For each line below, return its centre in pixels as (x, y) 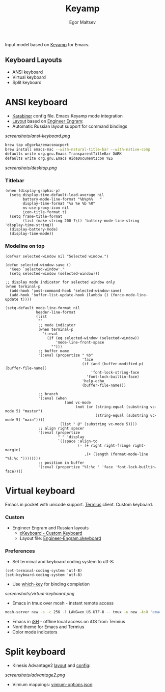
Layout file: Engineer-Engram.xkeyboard (60, 538)
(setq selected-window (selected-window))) (55, 273)
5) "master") (29, 411)
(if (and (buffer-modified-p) (113, 364)
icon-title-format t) (45, 212)
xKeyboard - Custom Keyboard (51, 533)
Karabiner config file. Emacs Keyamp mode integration (67, 115)
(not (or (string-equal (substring (112, 407)
